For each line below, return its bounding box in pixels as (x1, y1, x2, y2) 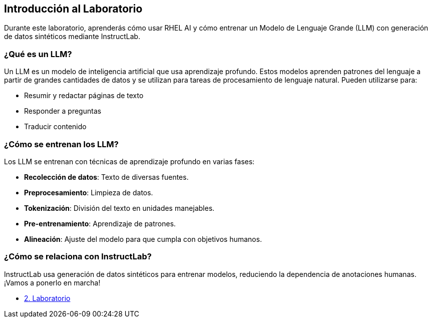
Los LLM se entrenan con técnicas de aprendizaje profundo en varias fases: (4, 157, 255, 166)
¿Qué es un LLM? (4, 49, 72, 59)
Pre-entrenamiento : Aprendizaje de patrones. (24, 219, 176, 228)
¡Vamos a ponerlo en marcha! (4, 278, 101, 287)
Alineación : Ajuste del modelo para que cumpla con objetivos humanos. (24, 234, 262, 243)
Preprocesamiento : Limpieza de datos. (24, 188, 153, 197)
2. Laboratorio (24, 293, 71, 302)
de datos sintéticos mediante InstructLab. (4, 32, 141, 41)
